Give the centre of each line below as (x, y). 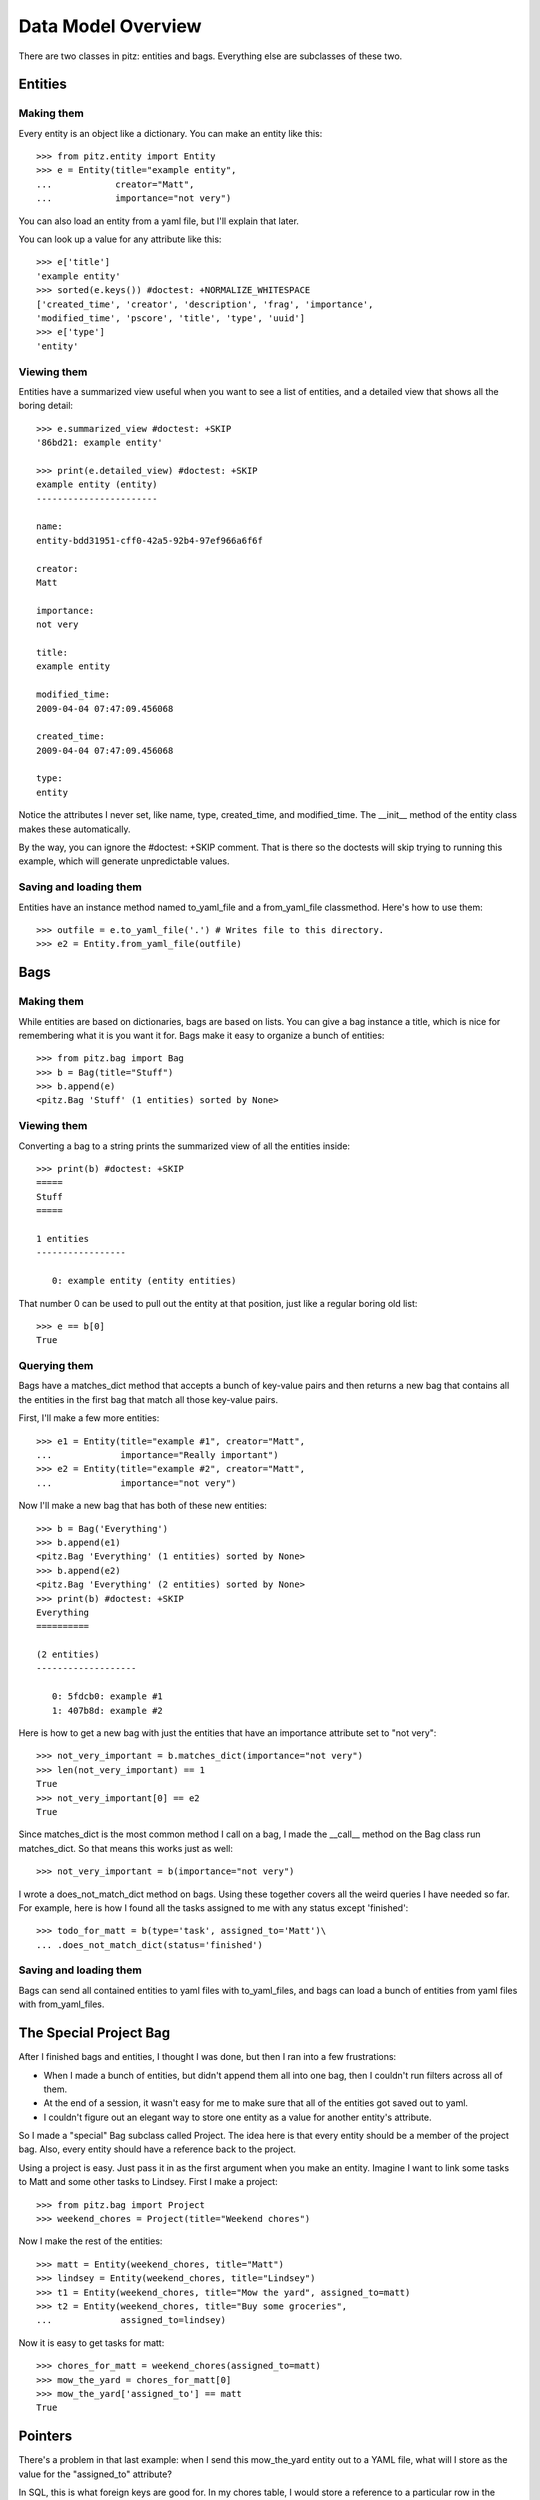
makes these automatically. (74, 829)
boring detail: (46, 406)
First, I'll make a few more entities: (89, 1418)
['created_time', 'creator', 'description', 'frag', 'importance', (205, 304)
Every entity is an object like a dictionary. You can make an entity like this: (170, 133)
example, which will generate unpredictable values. (124, 861)
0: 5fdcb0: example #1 (107, 1696)
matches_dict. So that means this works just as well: (126, 1848)
